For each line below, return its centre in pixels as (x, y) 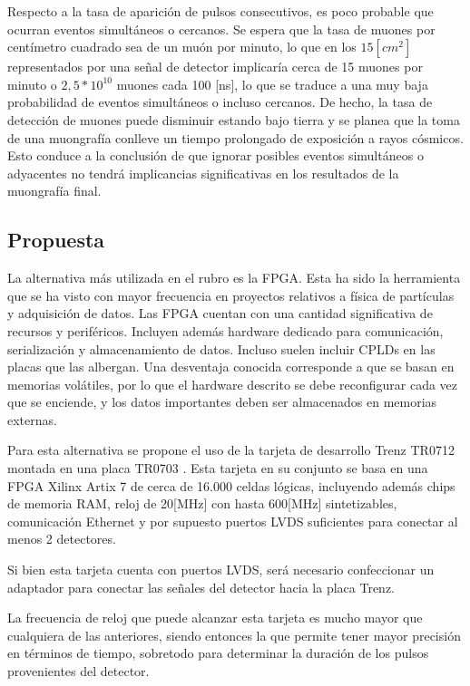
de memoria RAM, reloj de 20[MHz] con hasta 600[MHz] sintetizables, (202, 503)
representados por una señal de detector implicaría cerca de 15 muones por (215, 67)
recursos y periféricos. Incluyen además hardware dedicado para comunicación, (225, 330)
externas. (32, 419)
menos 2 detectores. (62, 539)
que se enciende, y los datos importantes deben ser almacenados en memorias (222, 402)
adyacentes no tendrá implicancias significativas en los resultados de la (203, 173)
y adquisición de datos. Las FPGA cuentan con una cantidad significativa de (220, 313)
